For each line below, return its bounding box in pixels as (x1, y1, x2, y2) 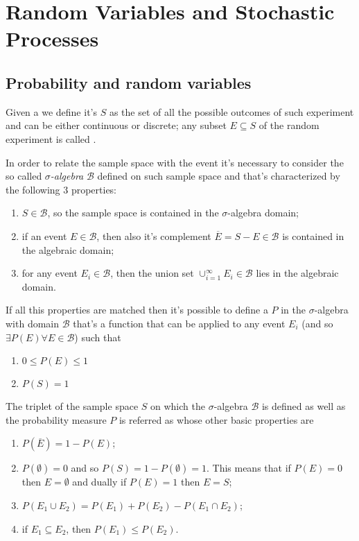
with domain (6, 316, 60, 331)
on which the (150, 399, 205, 413)
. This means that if (206, 461, 291, 475)
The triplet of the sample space (6, 399, 139, 413)
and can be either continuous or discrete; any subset (6, 118, 227, 132)
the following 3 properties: (6, 182, 117, 196)
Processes (6, 24, 99, 53)
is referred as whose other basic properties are (119, 412, 314, 427)
